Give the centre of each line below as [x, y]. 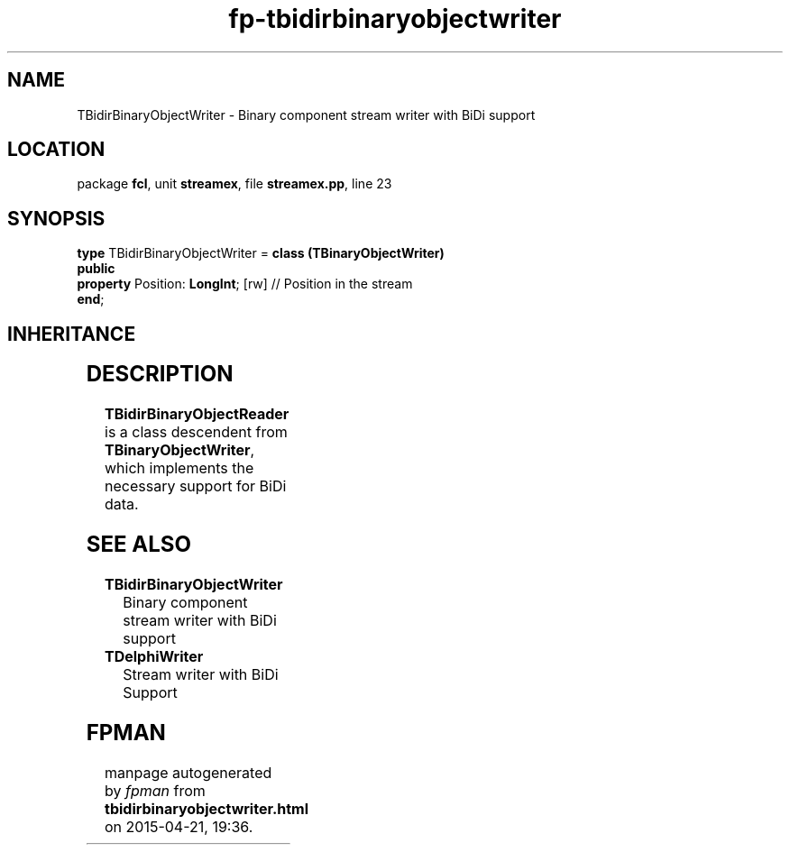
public [96, 269]
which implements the [179, 468]
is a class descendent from [196, 432]
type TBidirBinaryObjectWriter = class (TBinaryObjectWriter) [261, 253]
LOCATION [56, 150]
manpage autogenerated [188, 772]
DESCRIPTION [160, 374]
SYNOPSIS [56, 218]
